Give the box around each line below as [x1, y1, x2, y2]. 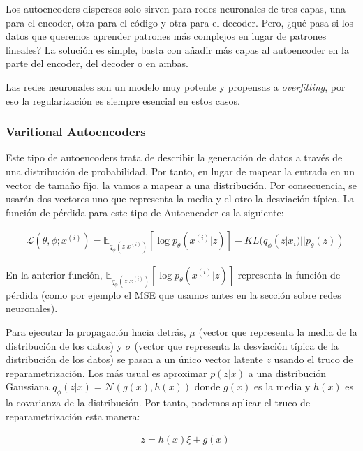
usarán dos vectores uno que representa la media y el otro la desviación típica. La [6, 191, 355, 206]
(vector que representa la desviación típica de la [134, 338, 339, 353]
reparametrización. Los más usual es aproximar [6, 365, 207, 380]
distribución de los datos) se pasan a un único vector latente [6, 352, 263, 367]
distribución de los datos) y [6, 338, 123, 353]
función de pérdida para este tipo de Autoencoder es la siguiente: [6, 205, 284, 219]
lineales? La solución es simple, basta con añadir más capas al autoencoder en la [6, 42, 349, 57]
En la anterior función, [6, 267, 103, 281]
